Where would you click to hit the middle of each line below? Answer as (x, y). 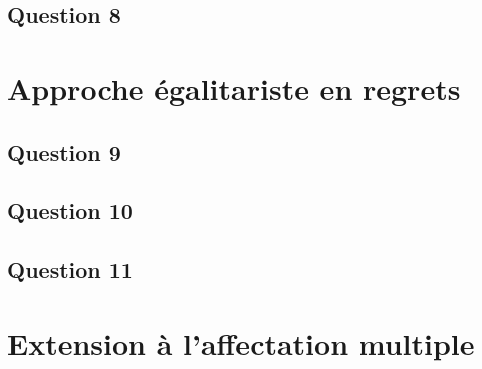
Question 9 (64, 151)
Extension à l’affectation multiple (241, 342)
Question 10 (70, 210)
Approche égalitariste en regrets (234, 87)
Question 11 (70, 269)
